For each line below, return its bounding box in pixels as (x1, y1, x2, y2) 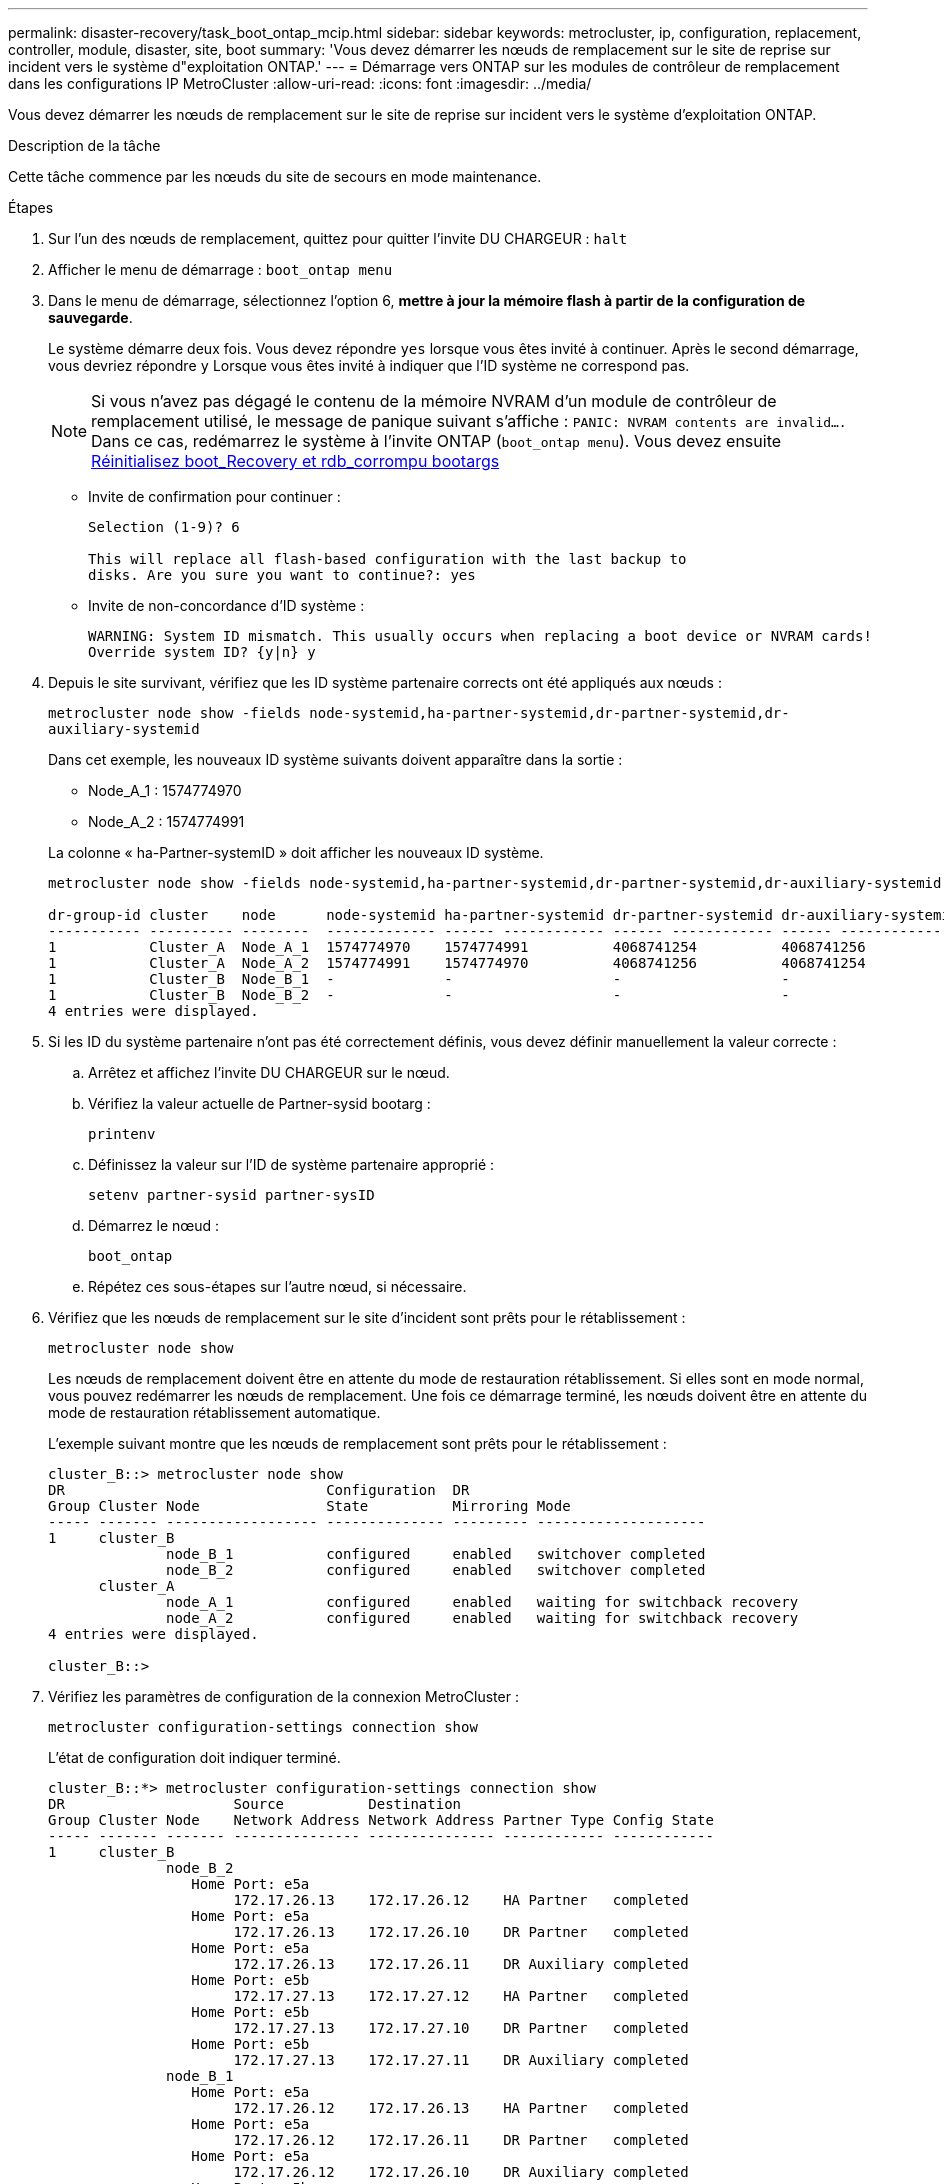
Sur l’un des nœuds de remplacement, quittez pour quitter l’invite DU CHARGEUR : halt (48, 230, 628, 247)
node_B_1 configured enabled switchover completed (166, 1546, 706, 1562)
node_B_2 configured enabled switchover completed (166, 1562, 706, 1578)
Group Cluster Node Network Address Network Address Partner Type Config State (48, 1812, 714, 1828)
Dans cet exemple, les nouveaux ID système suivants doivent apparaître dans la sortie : (48, 751, 623, 768)
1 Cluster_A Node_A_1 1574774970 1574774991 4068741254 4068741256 (48, 939, 866, 955)
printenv (88, 1126, 156, 1142)
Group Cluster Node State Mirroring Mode (48, 1498, 571, 1514)
